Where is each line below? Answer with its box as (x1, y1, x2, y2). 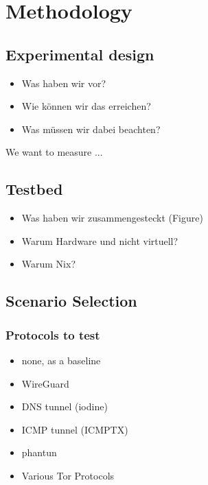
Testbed (5, 178, 63, 200)
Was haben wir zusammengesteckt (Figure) (21, 211, 203, 225)
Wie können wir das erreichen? (21, 99, 151, 113)
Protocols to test (5, 326, 100, 343)
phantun (21, 445, 57, 460)
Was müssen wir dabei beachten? (21, 121, 161, 136)
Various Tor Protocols (21, 468, 115, 482)
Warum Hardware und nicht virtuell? (21, 233, 178, 248)
